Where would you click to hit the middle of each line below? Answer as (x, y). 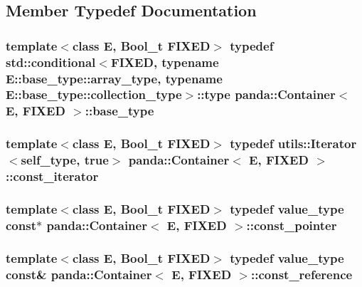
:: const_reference (302, 274)
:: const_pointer (292, 225)
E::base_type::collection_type (94, 94)
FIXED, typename (165, 62)
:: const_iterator (52, 176)
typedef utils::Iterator (293, 143)
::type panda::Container (266, 94)
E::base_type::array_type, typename (114, 78)
